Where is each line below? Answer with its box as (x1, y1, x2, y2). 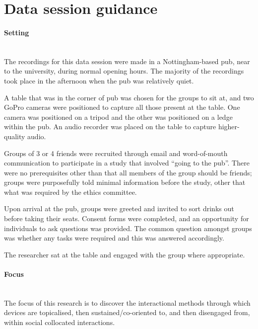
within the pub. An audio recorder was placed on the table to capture (4, 121, 216, 132)
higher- (218, 121, 240, 132)
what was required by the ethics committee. (4, 186, 137, 197)
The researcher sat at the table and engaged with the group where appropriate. (4, 249, 245, 259)
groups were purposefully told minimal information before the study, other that (4, 177, 246, 187)
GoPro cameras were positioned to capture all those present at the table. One (4, 102, 240, 112)
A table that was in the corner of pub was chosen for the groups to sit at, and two (4, 92, 254, 102)
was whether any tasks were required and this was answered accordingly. (4, 233, 224, 243)
